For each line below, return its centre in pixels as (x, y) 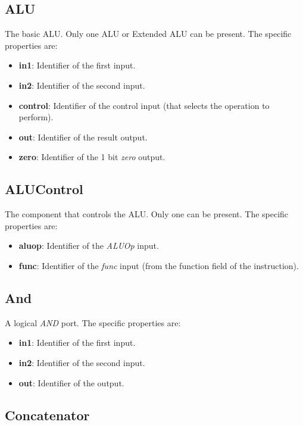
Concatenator (47, 415)
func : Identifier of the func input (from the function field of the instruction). (159, 265)
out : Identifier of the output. (71, 382)
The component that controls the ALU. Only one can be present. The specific (147, 214)
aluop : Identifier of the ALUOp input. (89, 246)
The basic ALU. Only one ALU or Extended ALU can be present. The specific (148, 34)
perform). (36, 117)
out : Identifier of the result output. (83, 137)
